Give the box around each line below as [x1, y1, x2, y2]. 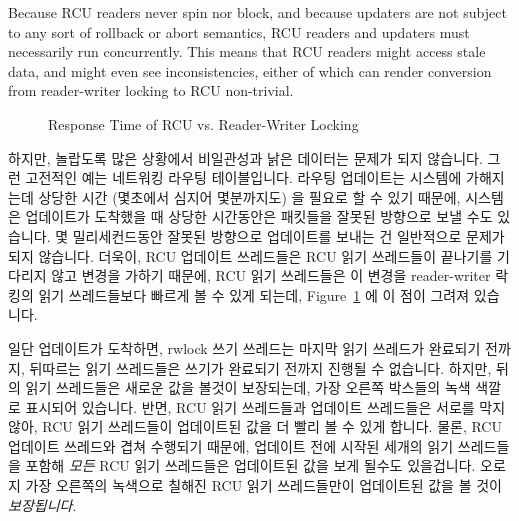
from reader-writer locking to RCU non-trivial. [8, 80, 294, 101]
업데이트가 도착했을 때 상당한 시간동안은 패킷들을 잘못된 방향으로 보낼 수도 [25, 206, 493, 227]
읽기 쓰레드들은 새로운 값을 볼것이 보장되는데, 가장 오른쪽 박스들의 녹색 [25, 377, 471, 398]
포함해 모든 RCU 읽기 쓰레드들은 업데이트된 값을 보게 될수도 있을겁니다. [25, 455, 476, 476]
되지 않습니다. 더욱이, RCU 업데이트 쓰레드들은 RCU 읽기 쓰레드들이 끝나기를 [8, 245, 493, 266]
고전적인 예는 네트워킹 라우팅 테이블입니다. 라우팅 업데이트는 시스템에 [25, 167, 462, 188]
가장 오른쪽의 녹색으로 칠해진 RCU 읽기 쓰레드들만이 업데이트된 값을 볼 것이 [25, 475, 502, 496]
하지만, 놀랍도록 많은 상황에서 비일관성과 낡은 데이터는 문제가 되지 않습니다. [8, 147, 483, 168]
